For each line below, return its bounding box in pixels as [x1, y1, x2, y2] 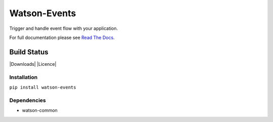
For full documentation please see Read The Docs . [9, 34, 115, 40]
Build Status [9, 48, 49, 56]
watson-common [22, 107, 58, 113]
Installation [9, 73, 38, 80]
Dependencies [9, 97, 47, 104]
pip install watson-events [9, 84, 76, 90]
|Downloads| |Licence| [9, 61, 57, 67]
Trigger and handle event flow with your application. [9, 25, 118, 31]
